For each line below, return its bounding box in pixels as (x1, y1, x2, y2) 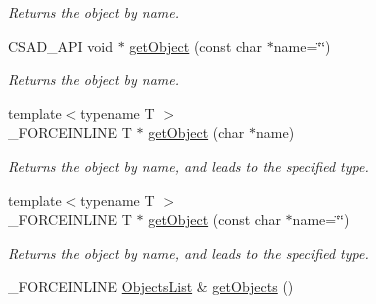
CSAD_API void (8, 35, 114, 56)
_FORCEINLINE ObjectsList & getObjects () (8, 276, 294, 297)
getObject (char (148, 122, 245, 143)
